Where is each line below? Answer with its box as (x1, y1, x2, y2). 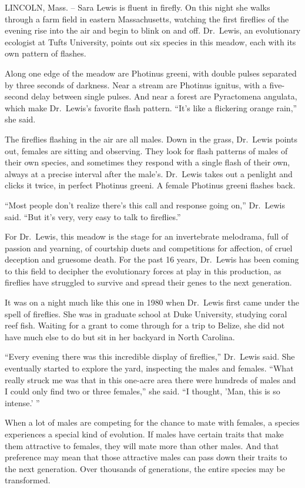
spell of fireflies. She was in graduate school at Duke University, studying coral (5, 307, 287, 320)
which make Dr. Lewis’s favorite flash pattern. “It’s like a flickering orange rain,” (5, 101, 297, 114)
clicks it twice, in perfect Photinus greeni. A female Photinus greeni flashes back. (5, 179, 296, 191)
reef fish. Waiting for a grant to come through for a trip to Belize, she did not (5, 319, 285, 331)
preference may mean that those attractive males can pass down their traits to (5, 451, 287, 463)
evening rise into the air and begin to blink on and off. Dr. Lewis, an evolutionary (5, 24, 301, 36)
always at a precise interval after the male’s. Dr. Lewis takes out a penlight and (5, 167, 293, 180)
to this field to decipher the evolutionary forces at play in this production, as (5, 264, 281, 277)
